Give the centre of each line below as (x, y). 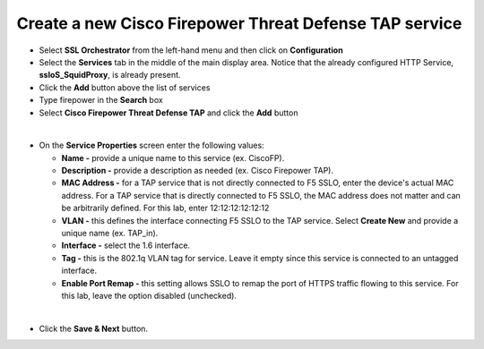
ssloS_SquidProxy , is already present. (110, 75)
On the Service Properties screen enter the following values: (151, 145)
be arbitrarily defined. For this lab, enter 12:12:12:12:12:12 (165, 208)
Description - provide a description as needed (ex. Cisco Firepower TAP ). (197, 171)
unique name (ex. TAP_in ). (110, 234)
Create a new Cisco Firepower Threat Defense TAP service (239, 23)
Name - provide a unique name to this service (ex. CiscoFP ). (173, 157)
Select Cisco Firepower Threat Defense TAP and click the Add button (169, 113)
